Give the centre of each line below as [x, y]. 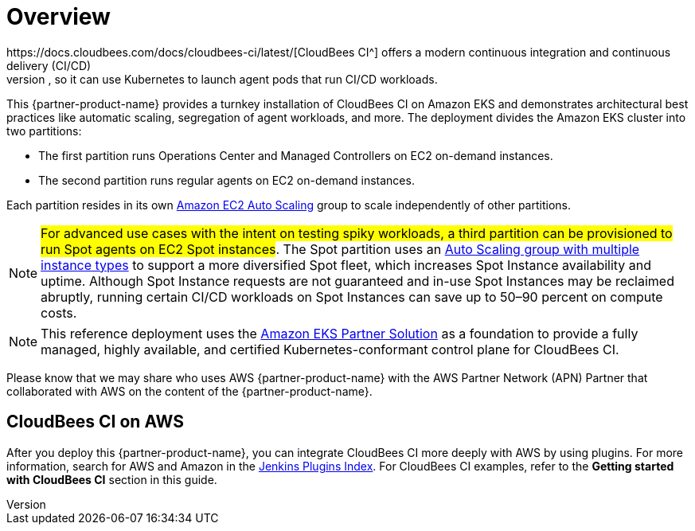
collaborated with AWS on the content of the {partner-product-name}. [189, 391]
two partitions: [44, 131]
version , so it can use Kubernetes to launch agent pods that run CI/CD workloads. [222, 79]
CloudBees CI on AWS [95, 422]
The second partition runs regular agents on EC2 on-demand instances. [226, 180]
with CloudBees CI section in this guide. [112, 479]
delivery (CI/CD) [49, 65]
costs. [59, 312]
